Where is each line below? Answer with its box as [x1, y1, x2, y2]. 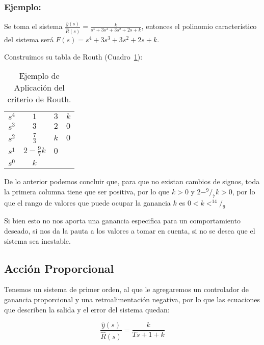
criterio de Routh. [7, 93, 71, 105]
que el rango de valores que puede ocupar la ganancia [4, 197, 171, 208]
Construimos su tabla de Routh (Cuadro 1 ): [4, 51, 143, 62]
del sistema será [4, 34, 54, 45]
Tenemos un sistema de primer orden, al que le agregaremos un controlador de [4, 284, 249, 295]
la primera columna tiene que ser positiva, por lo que [4, 186, 170, 196]
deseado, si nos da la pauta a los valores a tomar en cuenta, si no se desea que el [4, 225, 255, 236]
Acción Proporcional [4, 260, 114, 276]
